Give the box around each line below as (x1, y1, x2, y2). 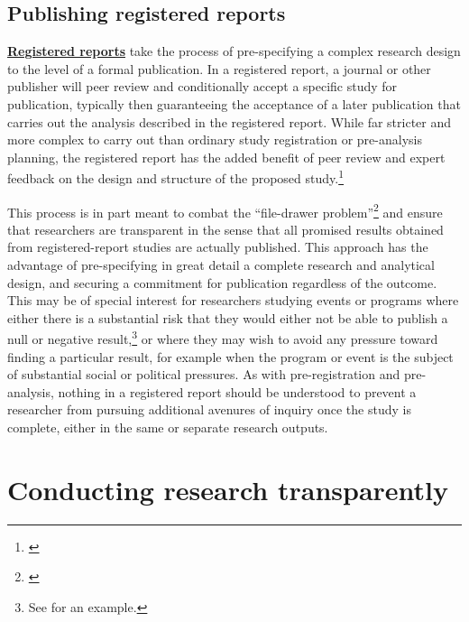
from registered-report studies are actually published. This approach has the (7, 237, 428, 256)
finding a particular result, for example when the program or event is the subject (7, 347, 454, 366)
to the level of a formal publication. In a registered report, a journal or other (7, 59, 431, 78)
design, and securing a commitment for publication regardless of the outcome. (7, 273, 437, 292)
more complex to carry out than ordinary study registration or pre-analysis (7, 130, 422, 149)
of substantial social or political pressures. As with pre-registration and (7, 365, 400, 384)
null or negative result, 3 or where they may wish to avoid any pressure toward (7, 327, 438, 348)
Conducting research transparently (7, 470, 449, 507)
